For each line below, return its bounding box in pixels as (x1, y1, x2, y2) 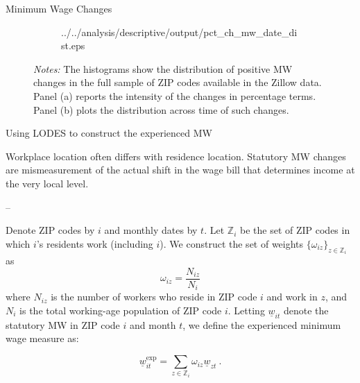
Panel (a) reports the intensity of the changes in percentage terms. (33, 88, 316, 103)
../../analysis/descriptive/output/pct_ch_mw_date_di (61, 24, 298, 39)
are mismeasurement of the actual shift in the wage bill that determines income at (6, 162, 355, 177)
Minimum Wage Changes (6, 1, 112, 15)
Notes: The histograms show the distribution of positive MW (33, 61, 293, 76)
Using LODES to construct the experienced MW (6, 126, 212, 140)
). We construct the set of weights (160, 236, 304, 250)
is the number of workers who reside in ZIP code (51, 289, 257, 304)
